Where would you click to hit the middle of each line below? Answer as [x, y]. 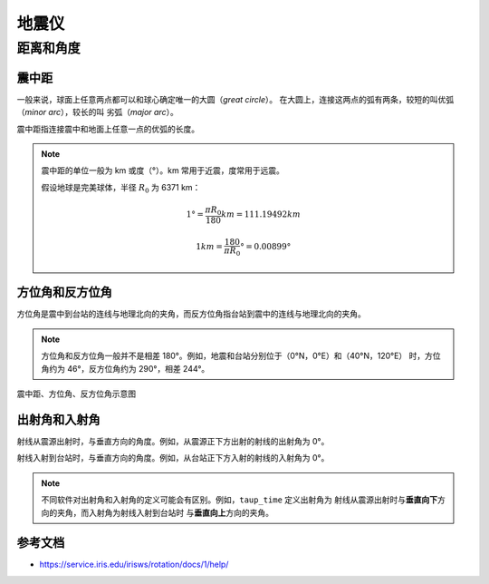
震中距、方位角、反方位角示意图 [76, 394]
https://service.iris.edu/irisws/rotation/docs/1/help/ [134, 565]
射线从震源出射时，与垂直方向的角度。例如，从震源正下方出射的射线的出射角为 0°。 [173, 441]
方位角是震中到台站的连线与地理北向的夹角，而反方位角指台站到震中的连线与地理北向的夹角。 [191, 314]
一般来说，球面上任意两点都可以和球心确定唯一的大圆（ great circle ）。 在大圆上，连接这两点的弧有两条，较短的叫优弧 [235, 99]
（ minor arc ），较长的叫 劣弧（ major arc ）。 [97, 112]
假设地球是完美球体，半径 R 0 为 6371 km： [121, 188]
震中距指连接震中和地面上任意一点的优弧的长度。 [108, 129]
